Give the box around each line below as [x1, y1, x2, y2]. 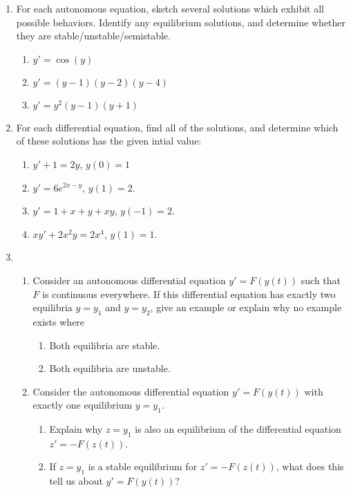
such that [301, 272, 341, 287]
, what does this [276, 459, 344, 474]
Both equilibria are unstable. [49, 361, 171, 375]
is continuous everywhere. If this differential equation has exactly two [42, 286, 336, 301]
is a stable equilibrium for [88, 459, 198, 474]
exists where [32, 314, 85, 328]
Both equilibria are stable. [49, 337, 160, 352]
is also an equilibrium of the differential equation [135, 422, 341, 436]
